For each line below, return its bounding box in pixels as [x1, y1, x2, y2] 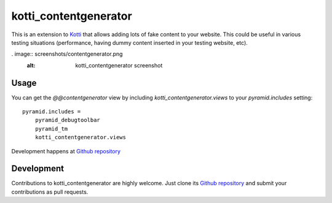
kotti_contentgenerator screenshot [75, 61, 163, 69]
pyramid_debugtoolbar [34, 117, 101, 124]
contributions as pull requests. [11, 188, 89, 196]
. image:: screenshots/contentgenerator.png [11, 50, 123, 58]
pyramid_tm [34, 125, 68, 132]
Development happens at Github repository [11, 147, 121, 155]
